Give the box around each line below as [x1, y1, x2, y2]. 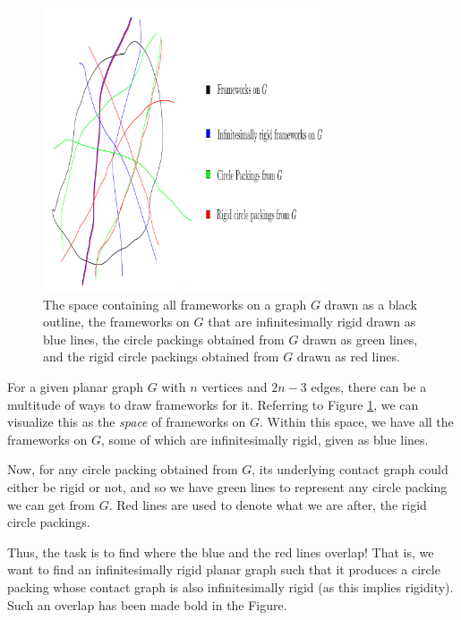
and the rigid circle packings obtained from [43, 347, 279, 366]
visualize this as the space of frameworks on [7, 412, 246, 431]
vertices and [201, 377, 268, 395]
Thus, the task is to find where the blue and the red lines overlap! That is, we [7, 542, 434, 561]
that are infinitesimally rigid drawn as [208, 312, 416, 331]
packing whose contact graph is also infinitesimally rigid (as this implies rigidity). [7, 577, 454, 596]
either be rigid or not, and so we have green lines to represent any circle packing [7, 477, 448, 496]
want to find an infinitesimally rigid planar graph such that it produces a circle [7, 560, 440, 579]
